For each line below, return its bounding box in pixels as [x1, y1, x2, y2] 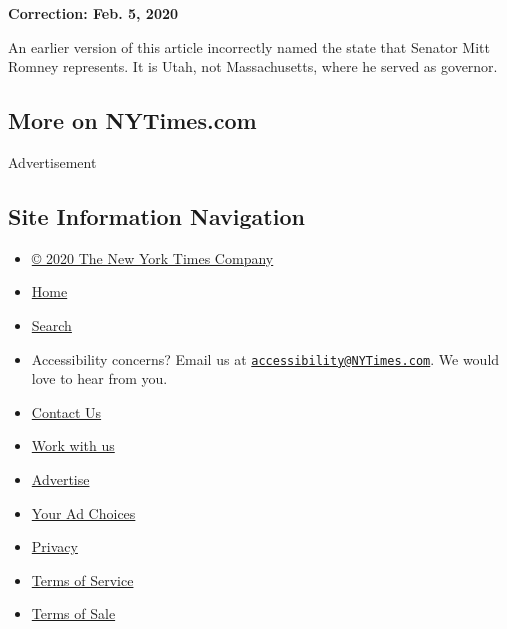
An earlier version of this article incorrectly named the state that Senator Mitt [8, 36, 490, 57]
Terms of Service [31, 569, 134, 590]
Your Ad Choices [31, 502, 136, 523]
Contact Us [31, 401, 102, 422]
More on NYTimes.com [8, 105, 257, 136]
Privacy [31, 536, 78, 557]
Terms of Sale [31, 603, 116, 624]
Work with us [31, 435, 115, 456]
